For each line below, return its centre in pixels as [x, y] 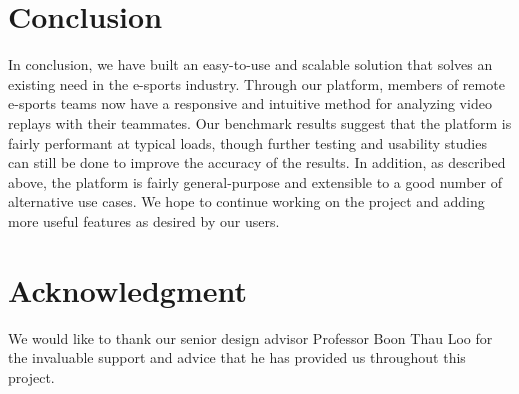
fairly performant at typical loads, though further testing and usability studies [247, 142]
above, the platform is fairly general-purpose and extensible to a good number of [255, 181]
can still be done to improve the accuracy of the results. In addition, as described [257, 162]
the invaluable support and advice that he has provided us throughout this [237, 357]
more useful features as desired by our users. [144, 220]
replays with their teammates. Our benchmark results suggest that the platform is [260, 122]
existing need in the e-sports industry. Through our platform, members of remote [256, 83]
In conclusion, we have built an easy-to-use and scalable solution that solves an [250, 64]
